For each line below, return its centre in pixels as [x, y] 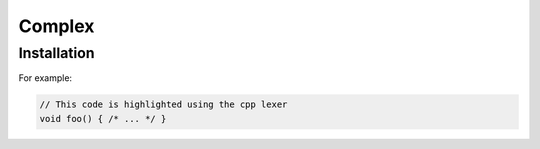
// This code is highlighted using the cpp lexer [163, 104]
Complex [56, 26]
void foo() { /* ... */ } [103, 118]
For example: [45, 78]
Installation [56, 53]
